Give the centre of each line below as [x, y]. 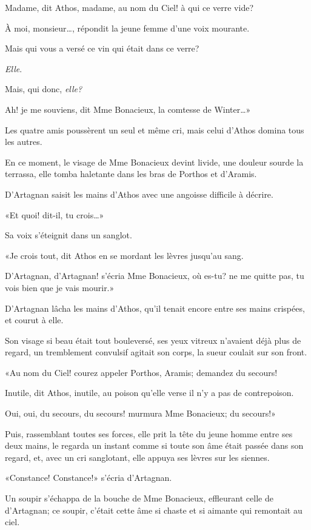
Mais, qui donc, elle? [44, 89]
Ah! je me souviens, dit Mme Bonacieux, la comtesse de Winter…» [128, 109]
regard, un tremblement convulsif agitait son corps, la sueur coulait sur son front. [156, 352]
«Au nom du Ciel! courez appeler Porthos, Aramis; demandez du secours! [141, 372]
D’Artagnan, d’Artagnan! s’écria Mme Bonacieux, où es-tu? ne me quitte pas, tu [155, 276]
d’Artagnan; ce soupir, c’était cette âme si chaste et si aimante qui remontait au [154, 510]
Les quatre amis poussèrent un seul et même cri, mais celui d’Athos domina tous [155, 129]
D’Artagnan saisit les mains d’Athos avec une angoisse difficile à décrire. [139, 194]
